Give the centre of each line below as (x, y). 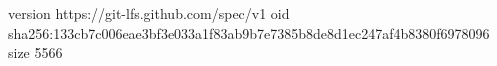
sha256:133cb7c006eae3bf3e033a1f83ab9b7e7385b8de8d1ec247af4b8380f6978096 (249, 32)
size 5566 (35, 52)
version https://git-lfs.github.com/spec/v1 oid (149, 13)
